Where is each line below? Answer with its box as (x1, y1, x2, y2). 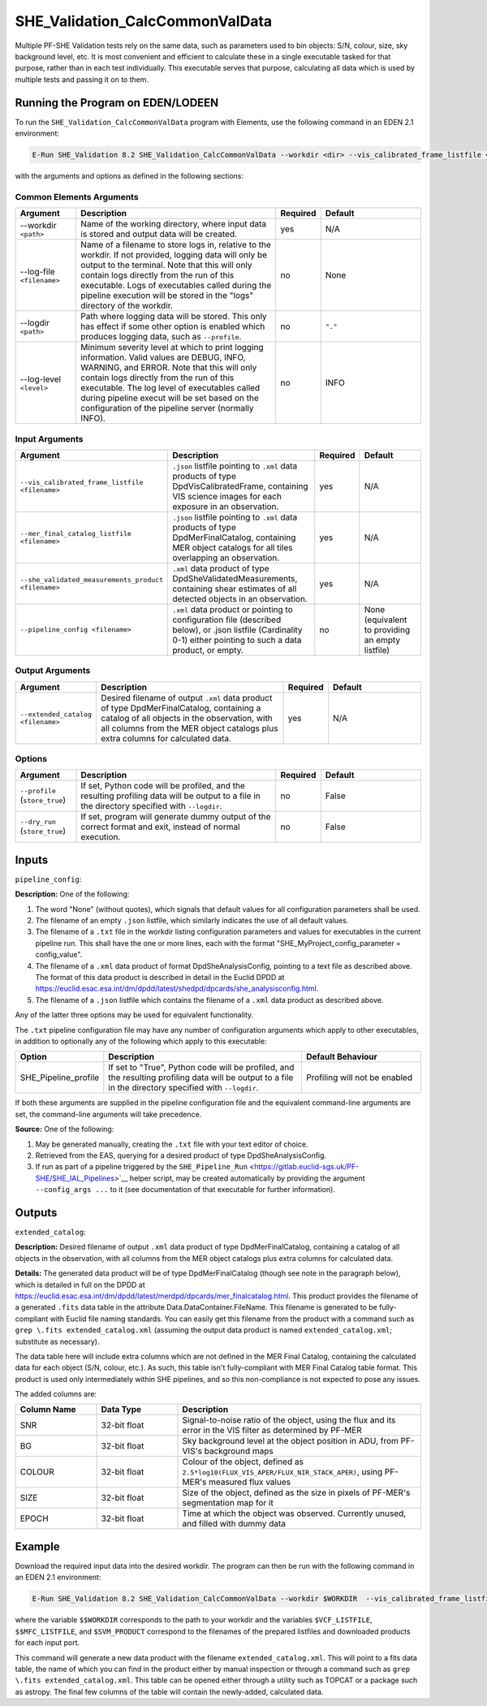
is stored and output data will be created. (80, 228, 238, 240)
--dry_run (19, 817, 57, 826)
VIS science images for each (171, 490, 282, 502)
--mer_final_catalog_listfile (19, 529, 131, 538)
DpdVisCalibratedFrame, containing (171, 480, 308, 491)
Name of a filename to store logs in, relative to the (80, 240, 272, 251)
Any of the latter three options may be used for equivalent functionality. (15, 1010, 254, 1020)
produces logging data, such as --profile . (80, 331, 242, 343)
